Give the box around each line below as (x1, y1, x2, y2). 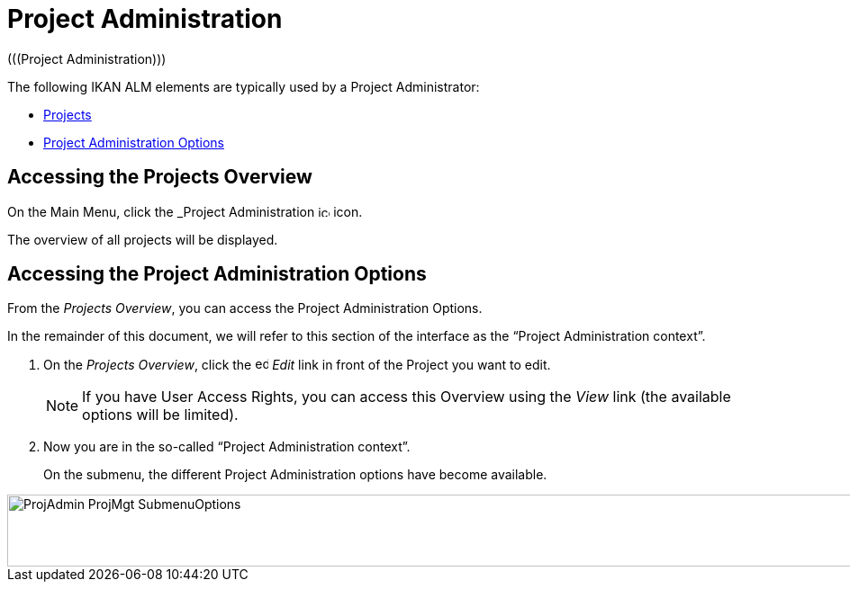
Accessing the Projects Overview (7, 165, 312, 189)
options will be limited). (82, 406, 239, 424)
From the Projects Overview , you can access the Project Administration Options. (7, 300, 483, 317)
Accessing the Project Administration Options (7, 263, 427, 286)
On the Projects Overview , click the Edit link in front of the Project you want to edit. (43, 357, 551, 373)
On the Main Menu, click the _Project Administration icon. (7, 203, 363, 219)
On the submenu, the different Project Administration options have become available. (43, 467, 547, 483)
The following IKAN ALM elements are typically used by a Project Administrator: (7, 78, 480, 94)
